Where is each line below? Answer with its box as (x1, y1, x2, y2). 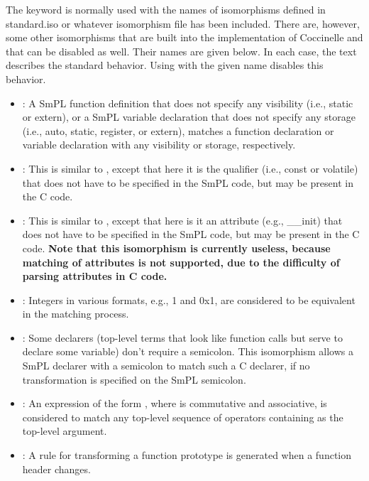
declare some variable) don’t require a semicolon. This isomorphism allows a (22, 344, 353, 359)
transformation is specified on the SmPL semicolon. (22, 372, 246, 387)
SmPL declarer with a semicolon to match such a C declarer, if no (22, 358, 310, 373)
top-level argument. (22, 423, 107, 438)
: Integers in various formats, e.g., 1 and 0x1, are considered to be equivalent (22, 292, 356, 307)
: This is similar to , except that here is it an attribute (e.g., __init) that (22, 212, 343, 227)
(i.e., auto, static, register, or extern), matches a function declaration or (22, 123, 334, 138)
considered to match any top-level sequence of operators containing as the (22, 409, 343, 424)
